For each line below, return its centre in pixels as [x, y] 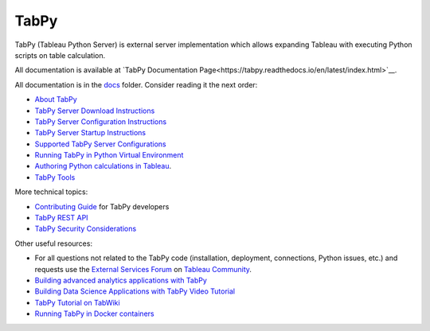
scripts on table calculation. [60, 55]
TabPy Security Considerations [86, 229]
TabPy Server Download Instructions [95, 111]
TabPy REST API [61, 218]
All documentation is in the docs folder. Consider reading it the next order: [136, 84]
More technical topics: [51, 192]
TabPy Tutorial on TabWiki [77, 302]
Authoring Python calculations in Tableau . [103, 166]
